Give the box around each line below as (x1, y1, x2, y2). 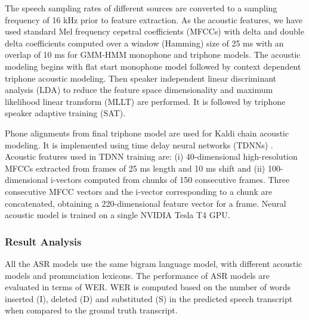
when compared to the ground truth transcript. (5, 304, 178, 316)
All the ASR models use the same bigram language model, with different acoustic (5, 257, 302, 269)
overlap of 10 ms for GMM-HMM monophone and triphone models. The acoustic (5, 48, 301, 61)
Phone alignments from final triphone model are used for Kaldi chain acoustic (5, 126, 289, 139)
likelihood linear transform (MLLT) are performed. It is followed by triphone (5, 95, 286, 107)
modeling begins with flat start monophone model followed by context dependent (5, 60, 301, 72)
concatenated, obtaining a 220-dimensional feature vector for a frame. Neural (5, 197, 286, 209)
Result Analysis (5, 234, 82, 248)
